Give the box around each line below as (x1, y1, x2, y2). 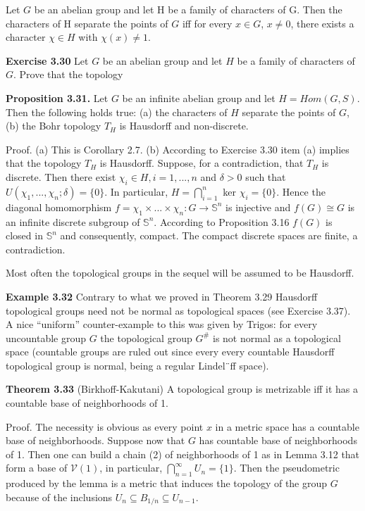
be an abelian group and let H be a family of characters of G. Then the (34, 2, 342, 16)
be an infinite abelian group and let (122, 90, 276, 105)
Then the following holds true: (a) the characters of (6, 104, 228, 119)
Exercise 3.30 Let (6, 53, 89, 68)
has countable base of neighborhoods (199, 433, 357, 448)
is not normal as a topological (213, 330, 341, 345)
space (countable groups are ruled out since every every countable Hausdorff (6, 344, 335, 359)
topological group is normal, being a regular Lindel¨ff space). (6, 358, 269, 372)
